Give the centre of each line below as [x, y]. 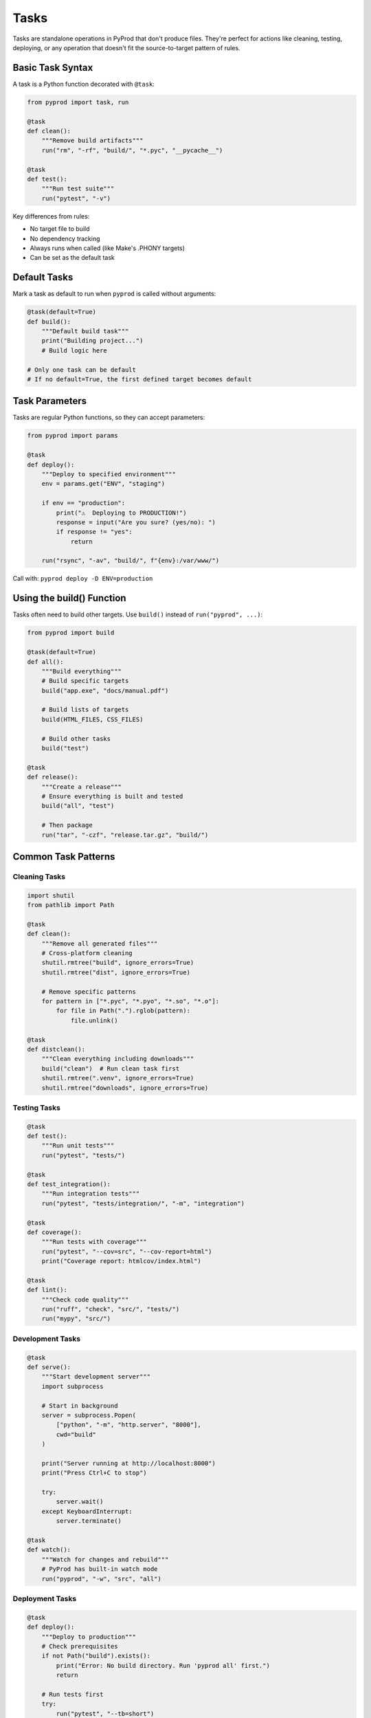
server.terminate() [89, 1521]
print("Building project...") [92, 341]
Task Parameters [50, 401]
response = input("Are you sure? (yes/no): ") [136, 522]
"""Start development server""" [96, 1377]
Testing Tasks [37, 1108]
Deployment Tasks [45, 1598]
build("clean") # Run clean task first [111, 1068]
